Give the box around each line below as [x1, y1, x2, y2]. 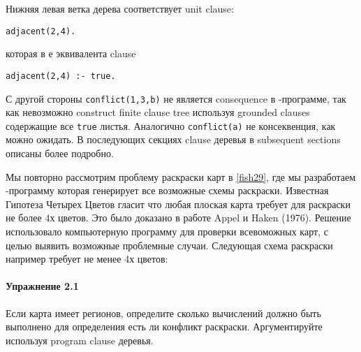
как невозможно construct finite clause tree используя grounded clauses [6, 105, 310, 119]
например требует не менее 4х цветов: [6, 251, 168, 266]
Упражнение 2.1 [6, 279, 79, 293]
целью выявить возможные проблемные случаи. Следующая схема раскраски [6, 237, 333, 252]
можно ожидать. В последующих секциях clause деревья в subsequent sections [6, 132, 341, 147]
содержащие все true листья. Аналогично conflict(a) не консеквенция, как [6, 118, 336, 133]
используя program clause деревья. [6, 332, 154, 347]
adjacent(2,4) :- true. [6, 71, 116, 81]
